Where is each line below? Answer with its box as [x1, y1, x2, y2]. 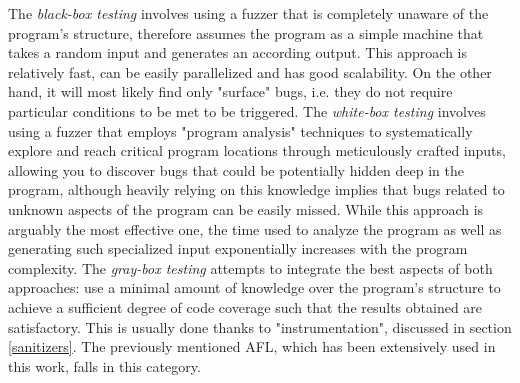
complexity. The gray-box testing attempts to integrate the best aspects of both [8, 257, 493, 278]
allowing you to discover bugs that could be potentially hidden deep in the [8, 159, 465, 180]
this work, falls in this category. [8, 355, 201, 376]
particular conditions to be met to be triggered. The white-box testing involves [8, 100, 486, 121]
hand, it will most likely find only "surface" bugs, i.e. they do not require [8, 81, 453, 102]
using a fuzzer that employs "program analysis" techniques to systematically [8, 120, 473, 141]
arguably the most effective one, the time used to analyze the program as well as [8, 218, 502, 239]
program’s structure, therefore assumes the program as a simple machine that [8, 22, 484, 43]
